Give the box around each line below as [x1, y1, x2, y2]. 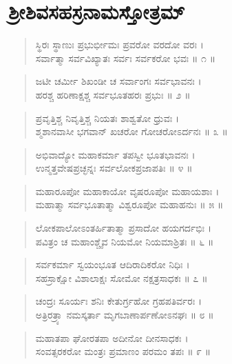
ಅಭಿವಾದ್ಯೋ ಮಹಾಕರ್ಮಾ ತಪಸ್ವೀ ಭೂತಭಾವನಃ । [35, 147, 196, 161]
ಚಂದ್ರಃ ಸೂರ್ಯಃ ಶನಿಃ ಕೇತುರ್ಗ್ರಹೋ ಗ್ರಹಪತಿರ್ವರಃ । [35, 294, 202, 308]
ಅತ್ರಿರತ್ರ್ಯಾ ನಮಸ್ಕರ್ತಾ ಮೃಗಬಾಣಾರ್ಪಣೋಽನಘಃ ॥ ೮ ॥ [35, 307, 214, 322]
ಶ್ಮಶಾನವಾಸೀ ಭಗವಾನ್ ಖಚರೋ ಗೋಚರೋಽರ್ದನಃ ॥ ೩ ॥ [35, 124, 228, 139]
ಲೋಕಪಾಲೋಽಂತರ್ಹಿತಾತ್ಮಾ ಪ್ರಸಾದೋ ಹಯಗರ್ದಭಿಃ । [35, 221, 212, 235]
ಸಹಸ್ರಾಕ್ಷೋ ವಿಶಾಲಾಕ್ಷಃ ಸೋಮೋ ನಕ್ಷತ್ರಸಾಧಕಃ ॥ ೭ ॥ [35, 270, 208, 285]
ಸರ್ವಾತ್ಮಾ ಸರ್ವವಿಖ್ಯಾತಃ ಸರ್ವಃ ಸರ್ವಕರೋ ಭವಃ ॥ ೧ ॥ [35, 50, 216, 65]
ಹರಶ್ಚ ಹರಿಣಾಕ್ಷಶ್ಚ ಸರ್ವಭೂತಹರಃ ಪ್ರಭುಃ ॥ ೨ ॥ [35, 87, 191, 101]
